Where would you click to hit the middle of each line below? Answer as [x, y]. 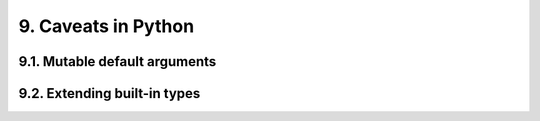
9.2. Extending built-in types [109, 93]
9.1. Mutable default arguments [117, 61]
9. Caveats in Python [106, 26]
